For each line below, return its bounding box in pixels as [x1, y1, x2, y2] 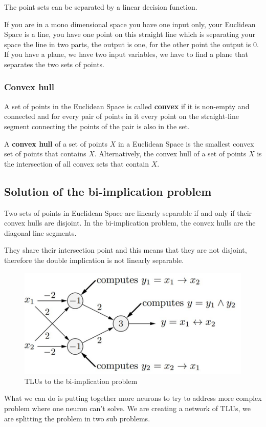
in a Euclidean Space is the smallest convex [118, 138, 254, 149]
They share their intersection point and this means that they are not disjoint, [4, 245, 247, 255]
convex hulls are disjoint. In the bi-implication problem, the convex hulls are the [4, 217, 256, 228]
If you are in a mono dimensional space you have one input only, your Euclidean [4, 18, 256, 29]
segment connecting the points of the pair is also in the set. [4, 120, 190, 131]
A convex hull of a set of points [4, 138, 108, 149]
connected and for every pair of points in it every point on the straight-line [4, 111, 239, 121]
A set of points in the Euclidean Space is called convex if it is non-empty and [4, 100, 250, 111]
